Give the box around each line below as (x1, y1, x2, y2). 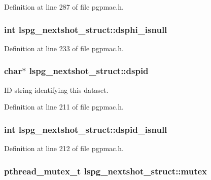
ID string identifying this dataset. (4, 84, 109, 95)
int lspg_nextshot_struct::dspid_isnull (4, 123, 167, 135)
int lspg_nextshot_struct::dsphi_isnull (4, 23, 167, 35)
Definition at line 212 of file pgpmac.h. (4, 143, 124, 154)
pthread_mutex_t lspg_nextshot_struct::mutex (4, 164, 207, 177)
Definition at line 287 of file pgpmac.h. (4, 2, 124, 12)
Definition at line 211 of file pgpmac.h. (4, 101, 124, 112)
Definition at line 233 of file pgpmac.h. (4, 43, 124, 53)
